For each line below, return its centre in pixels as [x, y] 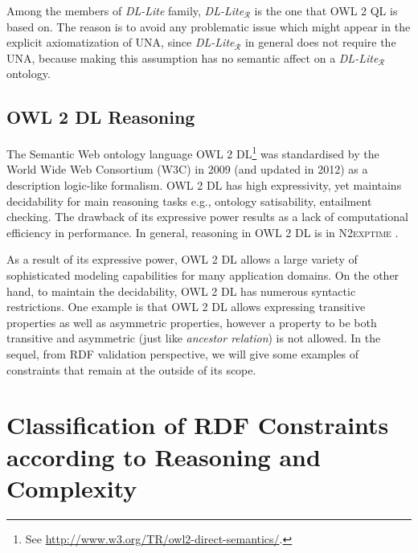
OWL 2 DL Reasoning [101, 117]
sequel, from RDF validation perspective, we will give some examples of [183, 353]
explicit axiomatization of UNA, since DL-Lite [121, 42]
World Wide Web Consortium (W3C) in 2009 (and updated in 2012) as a [187, 169]
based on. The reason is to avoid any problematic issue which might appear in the [209, 26]
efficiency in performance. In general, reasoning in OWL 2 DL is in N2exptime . [203, 232]
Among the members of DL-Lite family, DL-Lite [125, 10]
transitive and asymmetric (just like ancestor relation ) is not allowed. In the [194, 338]
